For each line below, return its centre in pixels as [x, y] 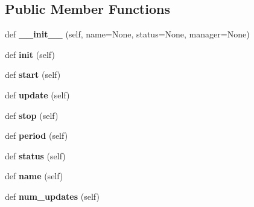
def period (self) [37, 135]
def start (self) [33, 75]
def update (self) [37, 94]
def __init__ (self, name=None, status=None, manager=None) [127, 34]
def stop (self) [32, 115]
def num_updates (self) [52, 196]
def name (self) [34, 176]
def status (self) [35, 155]
